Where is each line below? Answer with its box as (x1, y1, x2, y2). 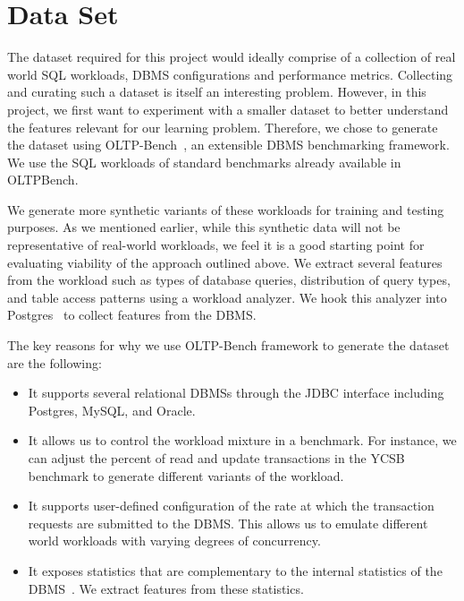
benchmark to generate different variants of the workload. (28, 466, 344, 485)
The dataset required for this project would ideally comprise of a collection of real (7, 47, 456, 66)
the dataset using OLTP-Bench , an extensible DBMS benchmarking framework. (7, 135, 450, 154)
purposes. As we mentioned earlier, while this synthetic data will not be (7, 218, 401, 236)
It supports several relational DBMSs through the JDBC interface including (28, 383, 444, 402)
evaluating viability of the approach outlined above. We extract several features (7, 253, 443, 271)
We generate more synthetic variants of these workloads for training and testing (7, 200, 444, 219)
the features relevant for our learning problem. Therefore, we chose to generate (7, 117, 438, 136)
